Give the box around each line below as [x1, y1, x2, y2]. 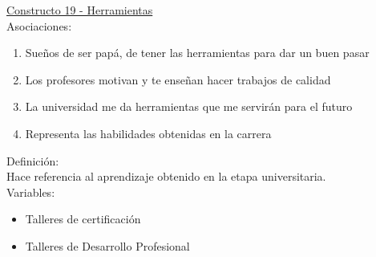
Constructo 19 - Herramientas [6, 2, 153, 18]
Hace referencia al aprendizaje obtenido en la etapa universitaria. [6, 168, 326, 185]
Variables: [6, 183, 55, 200]
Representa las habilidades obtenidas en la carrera [25, 124, 272, 141]
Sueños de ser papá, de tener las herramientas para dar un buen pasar [25, 44, 370, 61]
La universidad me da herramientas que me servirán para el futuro [25, 98, 353, 115]
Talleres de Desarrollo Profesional [25, 237, 190, 254]
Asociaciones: [6, 17, 72, 34]
